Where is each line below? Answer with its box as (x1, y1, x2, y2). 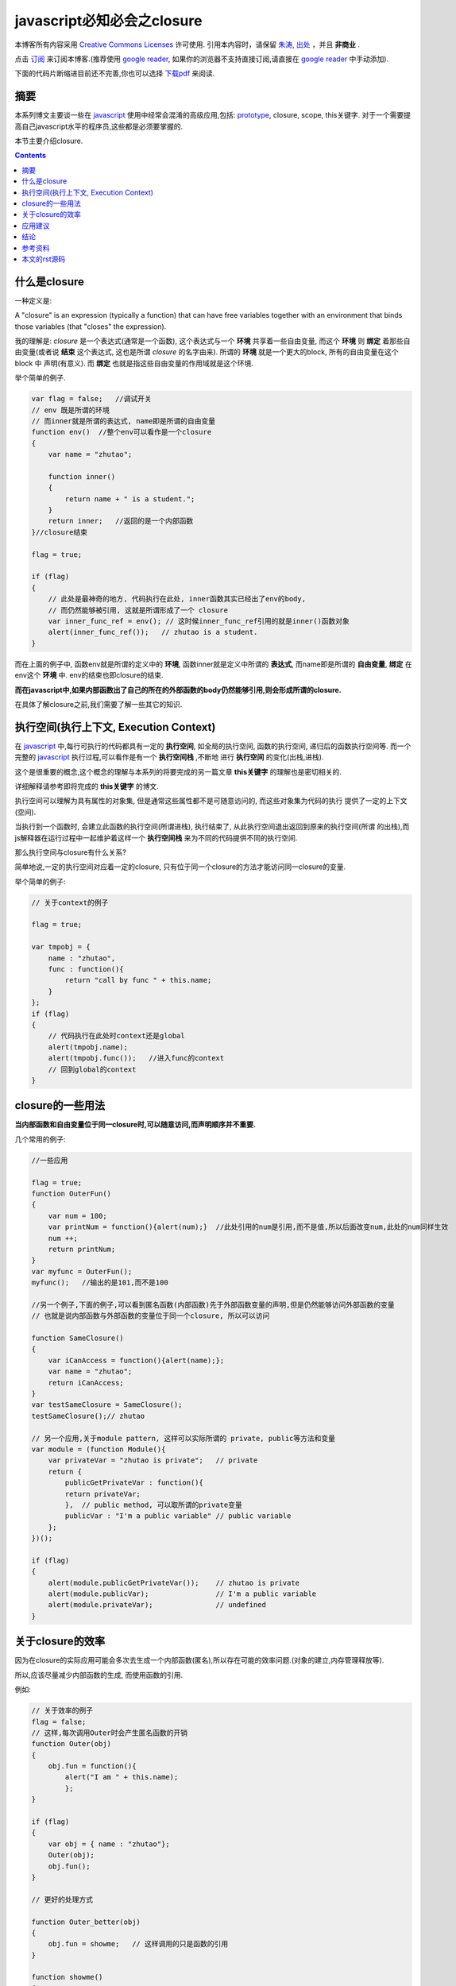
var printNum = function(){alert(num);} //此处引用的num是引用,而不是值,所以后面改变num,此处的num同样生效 (48, 1223, 449, 1231)
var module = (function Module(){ (31, 1444, 166, 1454)
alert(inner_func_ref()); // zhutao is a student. (48, 628, 258, 637)
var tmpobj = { (31, 942, 91, 952)
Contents (14, 151, 47, 160)
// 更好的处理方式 (31, 1895, 93, 1904)
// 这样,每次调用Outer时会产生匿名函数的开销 (31, 1728, 188, 1737)
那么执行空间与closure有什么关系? (14, 847, 126, 857)
